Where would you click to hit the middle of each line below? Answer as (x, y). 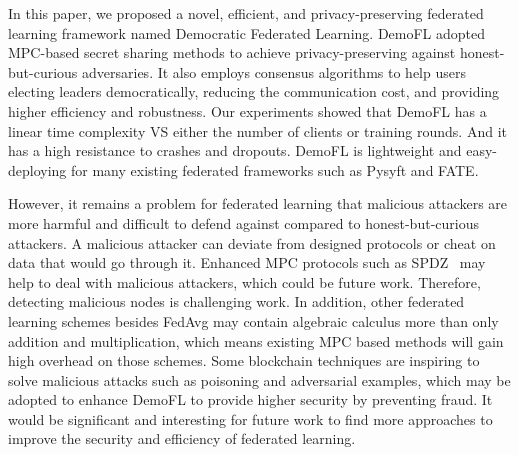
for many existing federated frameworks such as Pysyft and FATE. (275, 169)
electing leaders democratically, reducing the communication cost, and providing (254, 91)
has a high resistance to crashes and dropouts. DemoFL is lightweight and (235, 150)
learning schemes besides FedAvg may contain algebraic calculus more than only (253, 320)
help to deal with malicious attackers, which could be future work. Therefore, (244, 281)
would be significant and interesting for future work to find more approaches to (250, 418)
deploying (37, 169)
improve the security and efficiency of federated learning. (182, 438)
